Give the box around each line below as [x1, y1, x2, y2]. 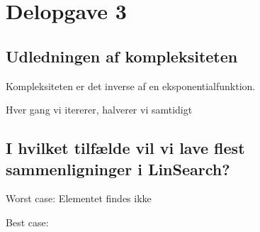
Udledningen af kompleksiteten [6, 45, 238, 67]
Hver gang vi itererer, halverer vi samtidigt [6, 102, 193, 117]
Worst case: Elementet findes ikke [6, 191, 152, 206]
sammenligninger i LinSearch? [6, 158, 230, 179]
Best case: [6, 214, 49, 229]
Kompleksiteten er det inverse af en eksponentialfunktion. [6, 78, 256, 93]
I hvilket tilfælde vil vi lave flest [6, 137, 245, 159]
